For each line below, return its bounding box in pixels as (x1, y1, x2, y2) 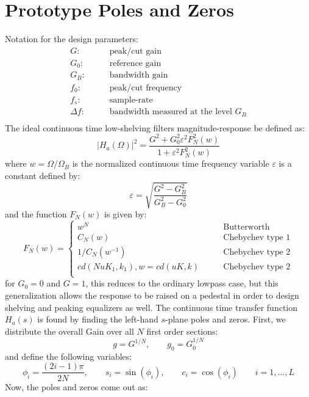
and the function (5, 207, 67, 220)
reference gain (109, 59, 162, 68)
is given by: (104, 207, 147, 220)
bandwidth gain (109, 71, 168, 80)
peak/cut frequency (109, 83, 182, 92)
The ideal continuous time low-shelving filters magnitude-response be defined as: (5, 121, 305, 134)
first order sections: (146, 324, 218, 337)
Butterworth (223, 222, 270, 231)
